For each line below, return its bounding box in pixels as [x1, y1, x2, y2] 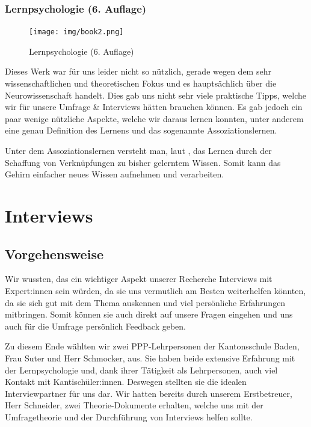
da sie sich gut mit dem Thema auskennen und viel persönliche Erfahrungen [5, 296, 286, 309]
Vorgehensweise [5, 244, 103, 263]
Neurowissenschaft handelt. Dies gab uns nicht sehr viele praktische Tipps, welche [5, 88, 307, 101]
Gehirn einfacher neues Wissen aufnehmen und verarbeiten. [5, 168, 224, 180]
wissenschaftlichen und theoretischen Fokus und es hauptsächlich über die [5, 77, 277, 90]
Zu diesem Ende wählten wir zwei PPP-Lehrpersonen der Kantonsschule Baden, [5, 340, 300, 352]
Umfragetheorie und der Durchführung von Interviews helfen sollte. [5, 410, 253, 423]
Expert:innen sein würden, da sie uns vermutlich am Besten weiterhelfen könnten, [5, 284, 306, 296]
